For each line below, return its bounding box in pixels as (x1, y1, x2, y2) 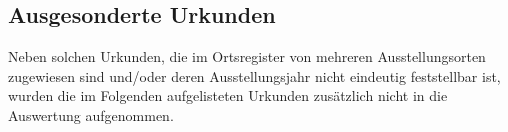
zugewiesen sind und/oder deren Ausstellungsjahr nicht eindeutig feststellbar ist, (8, 65, 501, 86)
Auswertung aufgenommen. (8, 104, 174, 125)
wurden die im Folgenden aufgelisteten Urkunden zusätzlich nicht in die (8, 85, 448, 106)
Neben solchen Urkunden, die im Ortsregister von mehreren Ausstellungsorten (8, 46, 486, 67)
